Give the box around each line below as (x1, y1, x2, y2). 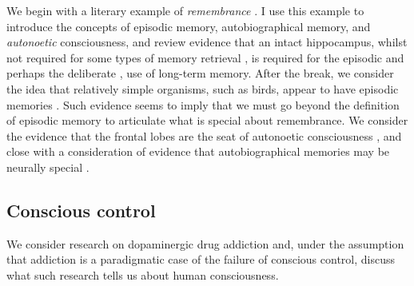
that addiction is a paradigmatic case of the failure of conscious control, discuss (6, 251, 395, 268)
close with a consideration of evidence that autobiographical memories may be (6, 143, 390, 160)
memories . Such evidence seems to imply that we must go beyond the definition (6, 96, 400, 113)
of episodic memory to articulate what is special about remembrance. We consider (6, 112, 408, 129)
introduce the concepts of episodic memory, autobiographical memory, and (6, 18, 371, 34)
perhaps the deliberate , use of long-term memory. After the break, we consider (6, 65, 394, 81)
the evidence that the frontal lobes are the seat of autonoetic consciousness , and (6, 127, 402, 144)
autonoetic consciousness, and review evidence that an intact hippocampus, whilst (6, 34, 408, 50)
